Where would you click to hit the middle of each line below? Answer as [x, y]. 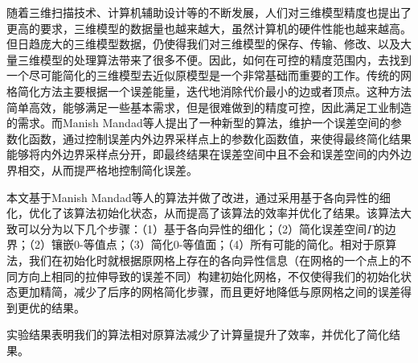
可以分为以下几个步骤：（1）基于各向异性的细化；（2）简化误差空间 [192, 228]
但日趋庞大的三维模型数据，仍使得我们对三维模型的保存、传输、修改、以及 [203, 44]
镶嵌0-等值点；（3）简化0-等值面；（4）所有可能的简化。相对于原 [218, 244]
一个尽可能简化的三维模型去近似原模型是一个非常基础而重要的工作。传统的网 [209, 75]
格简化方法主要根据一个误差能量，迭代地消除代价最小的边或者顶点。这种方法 [209, 91]
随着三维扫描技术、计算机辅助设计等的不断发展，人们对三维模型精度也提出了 [209, 12]
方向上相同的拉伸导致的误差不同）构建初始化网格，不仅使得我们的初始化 [209, 276]
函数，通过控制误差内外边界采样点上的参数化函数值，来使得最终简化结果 [220, 138]
